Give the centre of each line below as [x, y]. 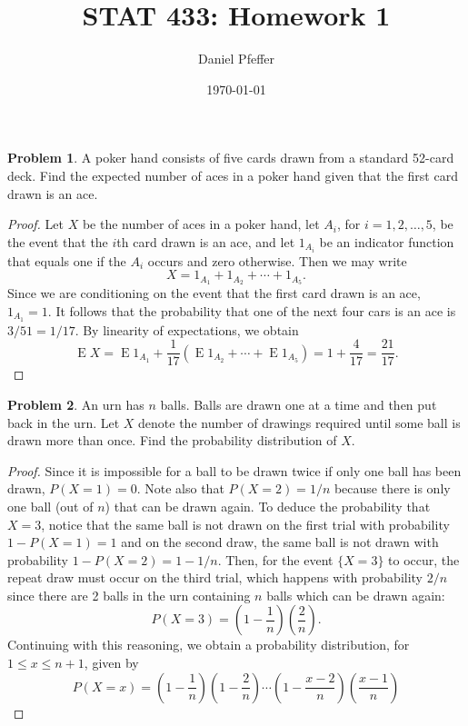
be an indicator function [387, 241]
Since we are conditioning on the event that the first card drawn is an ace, [214, 293]
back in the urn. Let [64, 422]
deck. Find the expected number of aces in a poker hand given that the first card [233, 175]
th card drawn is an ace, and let [206, 241]
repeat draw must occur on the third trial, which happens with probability [215, 577]
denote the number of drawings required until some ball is [299, 422]
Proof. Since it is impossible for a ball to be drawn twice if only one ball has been [234, 470]
